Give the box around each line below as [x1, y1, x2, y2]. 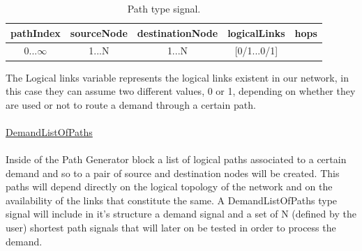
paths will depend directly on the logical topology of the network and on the [6, 179, 333, 194]
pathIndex [10, 25, 61, 40]
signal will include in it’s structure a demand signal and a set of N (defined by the [6, 206, 356, 221]
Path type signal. [127, 1, 201, 15]
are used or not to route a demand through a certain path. [6, 97, 256, 112]
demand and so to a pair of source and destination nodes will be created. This [6, 165, 340, 180]
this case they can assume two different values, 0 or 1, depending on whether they [6, 84, 356, 98]
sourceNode [70, 25, 128, 40]
